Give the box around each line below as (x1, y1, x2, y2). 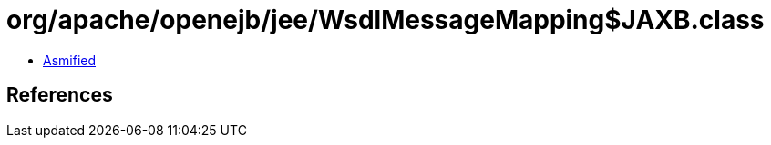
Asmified (43, 52, 97, 68)
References (6, 83, 113, 107)
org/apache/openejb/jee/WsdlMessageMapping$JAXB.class (6, 5, 765, 35)
